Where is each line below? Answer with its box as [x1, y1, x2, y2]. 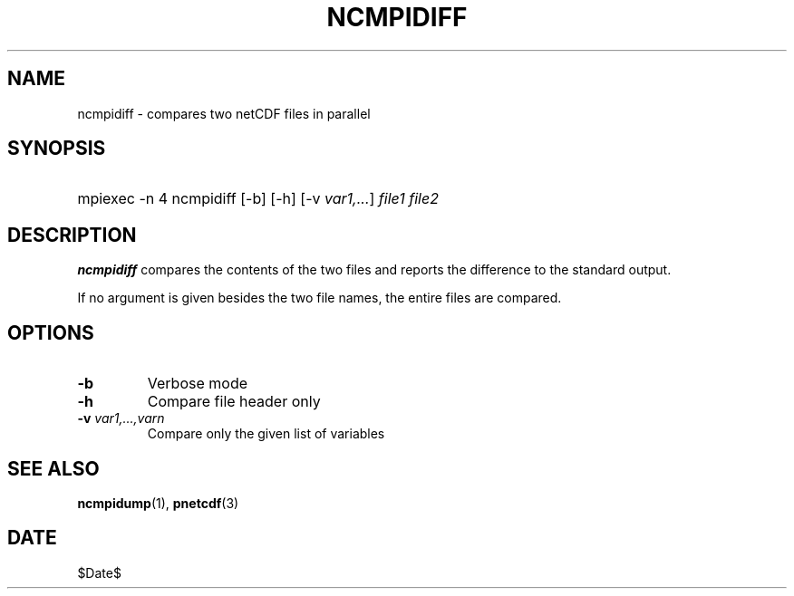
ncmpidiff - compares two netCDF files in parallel [77, 105, 371, 121]
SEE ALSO [7, 457, 100, 480]
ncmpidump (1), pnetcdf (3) [77, 495, 239, 511]
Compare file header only [147, 392, 321, 411]
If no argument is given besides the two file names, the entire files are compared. [77, 290, 562, 306]
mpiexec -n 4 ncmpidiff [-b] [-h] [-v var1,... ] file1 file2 [77, 189, 439, 208]
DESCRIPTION [7, 223, 137, 246]
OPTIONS [7, 321, 94, 344]
